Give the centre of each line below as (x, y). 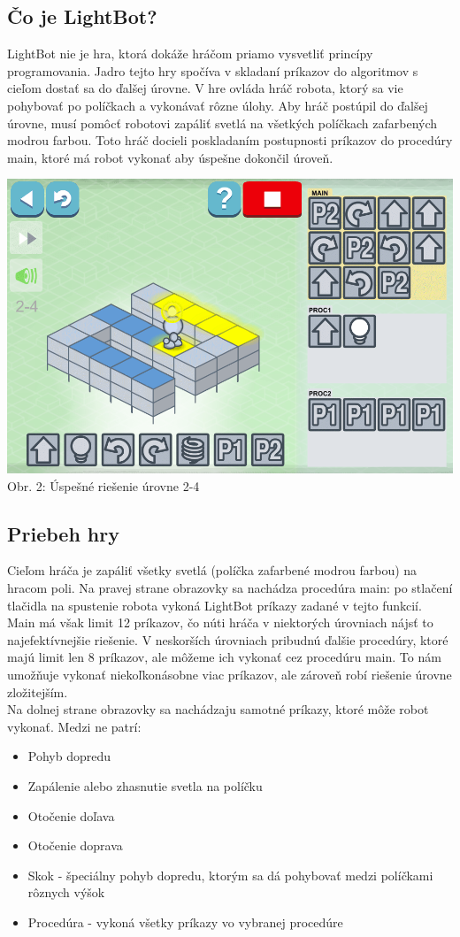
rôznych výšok (66, 892)
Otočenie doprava (75, 845)
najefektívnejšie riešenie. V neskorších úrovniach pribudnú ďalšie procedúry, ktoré (228, 639)
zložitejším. (38, 691)
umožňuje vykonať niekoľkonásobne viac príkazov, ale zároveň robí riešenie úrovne (230, 674)
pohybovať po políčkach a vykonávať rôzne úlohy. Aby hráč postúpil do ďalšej (218, 105)
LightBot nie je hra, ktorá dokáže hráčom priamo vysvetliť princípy (190, 54)
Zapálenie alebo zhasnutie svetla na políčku (145, 785)
